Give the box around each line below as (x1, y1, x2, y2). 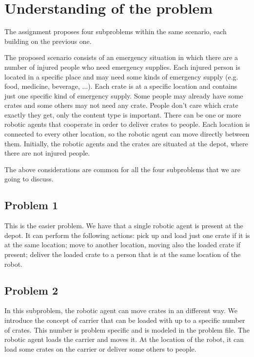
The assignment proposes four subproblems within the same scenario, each (4, 26, 227, 37)
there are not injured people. (4, 148, 90, 158)
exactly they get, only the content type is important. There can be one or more (4, 109, 241, 119)
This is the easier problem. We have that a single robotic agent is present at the (4, 220, 243, 231)
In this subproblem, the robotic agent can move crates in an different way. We (4, 305, 237, 316)
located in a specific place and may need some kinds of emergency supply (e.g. (4, 71, 238, 81)
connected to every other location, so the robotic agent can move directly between (4, 129, 250, 139)
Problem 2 (4, 282, 58, 297)
